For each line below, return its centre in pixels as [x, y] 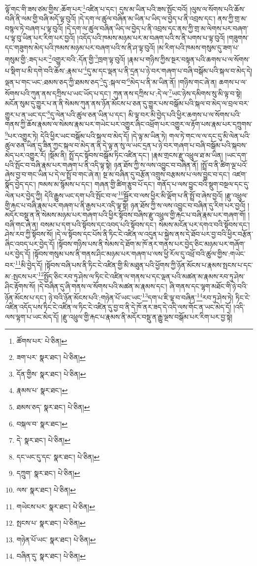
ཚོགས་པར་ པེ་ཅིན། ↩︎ [42, 340]
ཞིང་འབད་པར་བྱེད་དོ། [30, 243]
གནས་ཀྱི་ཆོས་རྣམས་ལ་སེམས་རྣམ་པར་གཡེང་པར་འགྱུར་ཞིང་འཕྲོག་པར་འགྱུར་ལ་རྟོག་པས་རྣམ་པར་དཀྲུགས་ [129, 124]
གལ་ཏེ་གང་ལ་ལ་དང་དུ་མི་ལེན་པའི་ [210, 135]
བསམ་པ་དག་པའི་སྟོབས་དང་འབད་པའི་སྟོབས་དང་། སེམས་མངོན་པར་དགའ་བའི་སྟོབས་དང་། [145, 224]
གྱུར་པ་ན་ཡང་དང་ [26, 114]
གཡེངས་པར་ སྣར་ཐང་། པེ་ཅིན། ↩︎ [56, 506]
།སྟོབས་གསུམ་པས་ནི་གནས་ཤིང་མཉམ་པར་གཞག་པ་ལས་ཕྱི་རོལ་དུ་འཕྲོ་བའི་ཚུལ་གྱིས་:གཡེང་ [139, 253]
